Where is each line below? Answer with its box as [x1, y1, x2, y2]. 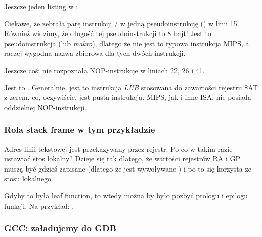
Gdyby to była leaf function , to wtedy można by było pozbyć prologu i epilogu [4, 190, 248, 200]
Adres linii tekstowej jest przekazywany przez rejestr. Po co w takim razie [4, 143, 233, 154]
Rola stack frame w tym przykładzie [4, 123, 155, 136]
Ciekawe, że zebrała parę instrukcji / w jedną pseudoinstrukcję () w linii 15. [4, 18, 239, 28]
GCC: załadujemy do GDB [4, 222, 116, 234]
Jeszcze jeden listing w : [4, 1, 78, 11]
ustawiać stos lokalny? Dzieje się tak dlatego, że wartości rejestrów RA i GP [4, 153, 241, 164]
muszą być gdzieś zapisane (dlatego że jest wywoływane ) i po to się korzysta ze [4, 163, 251, 174]
